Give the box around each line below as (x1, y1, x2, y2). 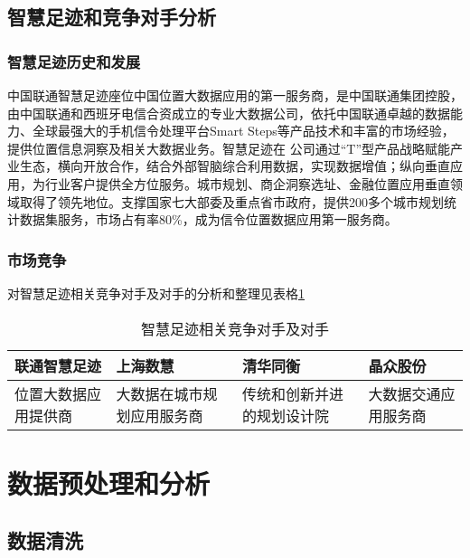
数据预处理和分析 (7, 464, 211, 501)
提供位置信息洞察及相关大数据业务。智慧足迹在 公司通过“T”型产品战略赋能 (7, 138, 450, 157)
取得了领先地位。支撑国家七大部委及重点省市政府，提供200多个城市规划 (19, 192, 444, 211)
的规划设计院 (241, 404, 329, 426)
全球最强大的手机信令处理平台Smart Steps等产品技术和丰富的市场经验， (32, 121, 455, 140)
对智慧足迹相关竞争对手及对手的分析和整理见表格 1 (7, 283, 305, 302)
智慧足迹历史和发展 (7, 50, 141, 72)
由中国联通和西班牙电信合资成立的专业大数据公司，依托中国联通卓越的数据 (7, 103, 450, 122)
